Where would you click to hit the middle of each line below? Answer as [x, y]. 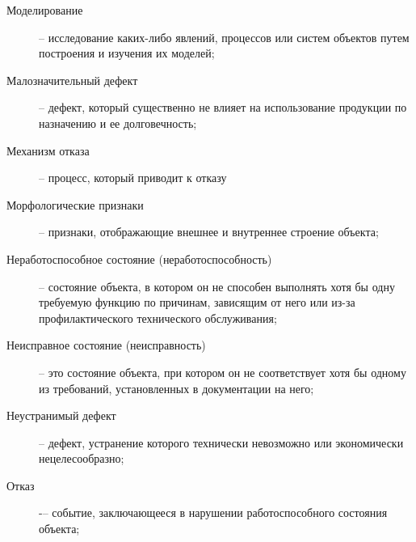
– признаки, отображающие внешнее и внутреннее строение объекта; [209, 232]
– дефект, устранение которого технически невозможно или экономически [221, 442]
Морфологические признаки [75, 204]
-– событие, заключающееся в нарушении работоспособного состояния [213, 512]
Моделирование [45, 10]
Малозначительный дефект [72, 80]
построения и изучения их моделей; [127, 53]
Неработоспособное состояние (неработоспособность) [139, 258]
